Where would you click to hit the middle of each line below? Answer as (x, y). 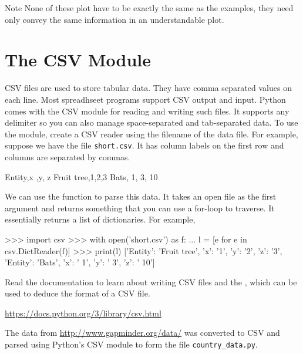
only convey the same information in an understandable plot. (115, 19)
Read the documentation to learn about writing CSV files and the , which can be (151, 281)
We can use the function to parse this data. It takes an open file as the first (141, 196)
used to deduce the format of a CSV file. (78, 293)
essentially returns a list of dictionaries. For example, (100, 219)
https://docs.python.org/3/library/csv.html (83, 313)
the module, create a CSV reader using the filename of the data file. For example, (151, 134)
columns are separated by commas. (68, 156)
